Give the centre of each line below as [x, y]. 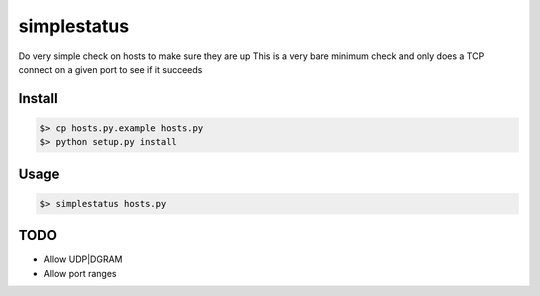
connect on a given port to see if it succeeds [110, 69]
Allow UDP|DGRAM [83, 259]
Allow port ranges [80, 273]
